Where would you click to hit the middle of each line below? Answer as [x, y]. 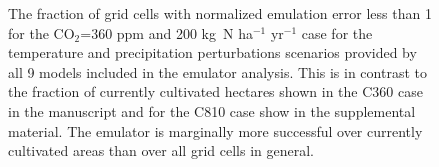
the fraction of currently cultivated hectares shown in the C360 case [215, 91]
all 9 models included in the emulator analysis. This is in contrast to [217, 71]
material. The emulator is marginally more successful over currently [215, 130]
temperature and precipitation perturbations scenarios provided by [212, 52]
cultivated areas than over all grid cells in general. [161, 150]
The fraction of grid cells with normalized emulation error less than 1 [220, 13]
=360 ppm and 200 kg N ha [166, 32]
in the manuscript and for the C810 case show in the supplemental [212, 110]
